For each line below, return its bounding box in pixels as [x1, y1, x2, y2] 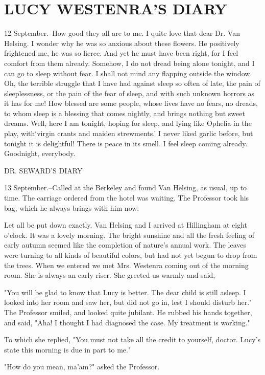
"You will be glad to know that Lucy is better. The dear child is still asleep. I [4, 286, 246, 297]
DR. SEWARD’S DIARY [4, 165, 83, 175]
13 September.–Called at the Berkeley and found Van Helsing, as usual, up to [4, 182, 247, 193]
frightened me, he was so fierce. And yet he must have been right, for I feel [4, 48, 238, 58]
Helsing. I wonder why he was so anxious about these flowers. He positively [4, 37, 239, 48]
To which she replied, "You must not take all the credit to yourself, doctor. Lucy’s [4, 334, 261, 345]
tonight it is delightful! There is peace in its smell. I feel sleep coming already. [4, 138, 248, 148]
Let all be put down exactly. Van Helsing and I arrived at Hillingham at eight [4, 219, 247, 230]
